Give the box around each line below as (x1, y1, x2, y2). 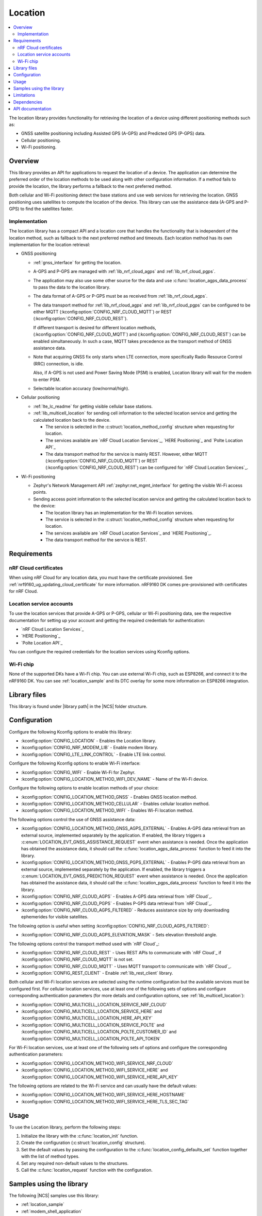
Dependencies (13, 99, 43, 105)
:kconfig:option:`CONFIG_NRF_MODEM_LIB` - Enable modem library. (21, 745, 158, 751)
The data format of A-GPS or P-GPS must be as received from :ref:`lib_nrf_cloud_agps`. (33, 293, 208, 299)
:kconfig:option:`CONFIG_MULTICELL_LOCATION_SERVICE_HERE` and (21, 1008, 162, 1014)
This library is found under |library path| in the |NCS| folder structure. (9, 703, 147, 709)
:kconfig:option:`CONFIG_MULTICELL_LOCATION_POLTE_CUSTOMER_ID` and (21, 1029, 177, 1035)
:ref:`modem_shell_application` (21, 1208, 82, 1214)
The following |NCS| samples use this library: (9, 1192, 99, 1198)
